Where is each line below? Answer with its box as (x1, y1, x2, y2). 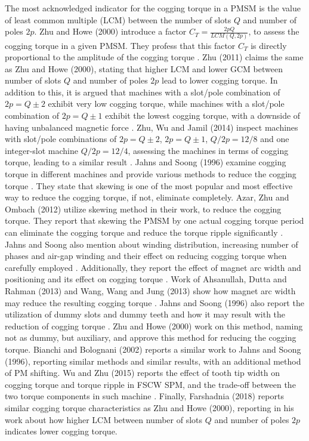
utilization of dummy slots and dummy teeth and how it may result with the (5, 308, 286, 320)
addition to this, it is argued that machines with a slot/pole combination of (5, 85, 280, 98)
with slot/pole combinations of (5, 132, 117, 145)
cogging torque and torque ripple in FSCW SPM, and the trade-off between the (5, 378, 296, 390)
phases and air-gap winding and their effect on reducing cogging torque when (5, 249, 287, 262)
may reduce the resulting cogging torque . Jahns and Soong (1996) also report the (5, 296, 304, 309)
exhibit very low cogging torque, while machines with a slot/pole (48, 97, 285, 110)
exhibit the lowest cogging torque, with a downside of (105, 109, 301, 122)
